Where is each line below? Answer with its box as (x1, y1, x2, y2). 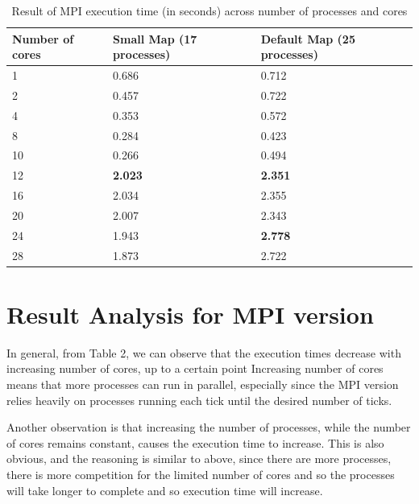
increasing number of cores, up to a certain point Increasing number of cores (6, 360, 384, 377)
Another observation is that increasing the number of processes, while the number (6, 419, 411, 436)
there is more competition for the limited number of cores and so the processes (6, 466, 395, 482)
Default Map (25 (260, 30, 355, 47)
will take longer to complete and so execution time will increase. (6, 481, 323, 498)
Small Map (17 (113, 30, 197, 47)
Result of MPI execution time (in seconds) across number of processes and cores (11, 2, 408, 19)
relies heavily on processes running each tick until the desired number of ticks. (6, 391, 392, 408)
